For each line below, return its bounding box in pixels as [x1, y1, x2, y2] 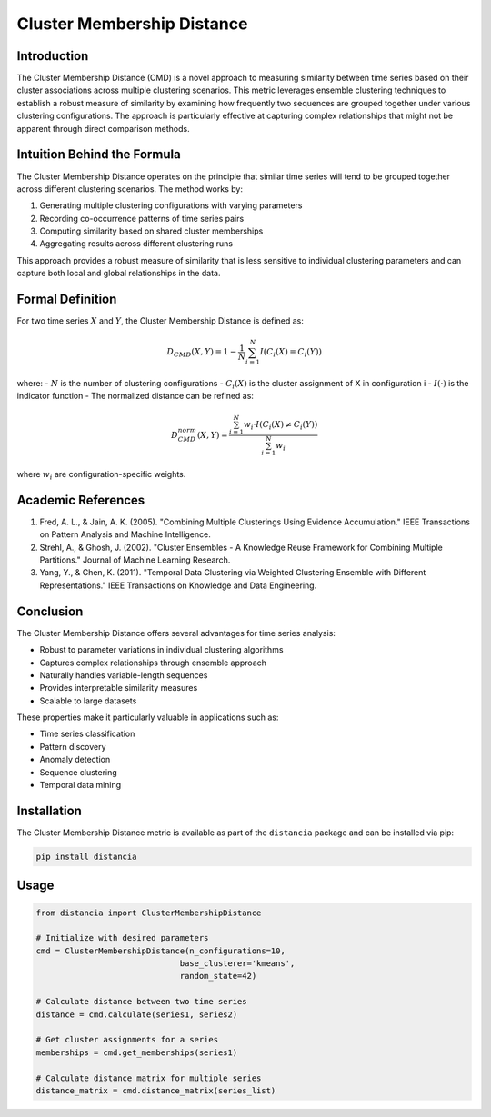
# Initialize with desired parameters [35, 932, 209, 943]
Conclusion [16, 603, 84, 619]
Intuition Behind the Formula [16, 146, 181, 163]
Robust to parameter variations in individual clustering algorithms [39, 644, 284, 655]
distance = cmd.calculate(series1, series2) [35, 1009, 238, 1020]
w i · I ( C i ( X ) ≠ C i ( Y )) [243, 419, 318, 432]
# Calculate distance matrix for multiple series [35, 1072, 262, 1083]
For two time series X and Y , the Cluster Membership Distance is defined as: [16, 315, 304, 326]
